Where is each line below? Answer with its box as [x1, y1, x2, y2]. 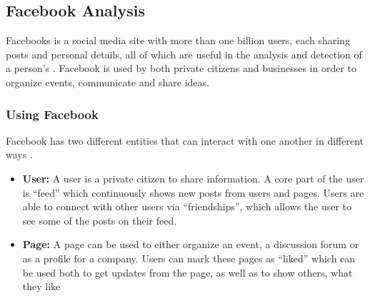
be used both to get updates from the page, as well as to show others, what [22, 264, 353, 279]
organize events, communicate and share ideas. [6, 74, 209, 89]
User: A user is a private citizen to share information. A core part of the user [22, 170, 364, 185]
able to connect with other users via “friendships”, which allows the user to [22, 199, 352, 214]
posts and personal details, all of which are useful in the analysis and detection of [6, 46, 362, 61]
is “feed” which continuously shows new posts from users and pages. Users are [22, 185, 364, 200]
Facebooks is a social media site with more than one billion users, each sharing [6, 33, 350, 48]
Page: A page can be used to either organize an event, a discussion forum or [22, 237, 359, 252]
